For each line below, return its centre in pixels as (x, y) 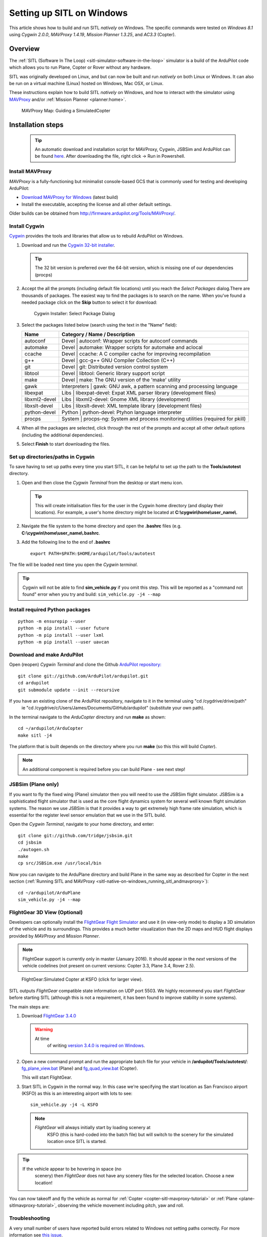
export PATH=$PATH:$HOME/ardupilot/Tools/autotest (93, 553)
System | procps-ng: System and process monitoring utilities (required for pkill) (154, 419)
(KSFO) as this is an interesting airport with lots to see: (77, 1094)
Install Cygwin (27, 226)
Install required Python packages (50, 610)
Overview (24, 49)
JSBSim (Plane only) (34, 784)
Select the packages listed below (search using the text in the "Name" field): (99, 325)
